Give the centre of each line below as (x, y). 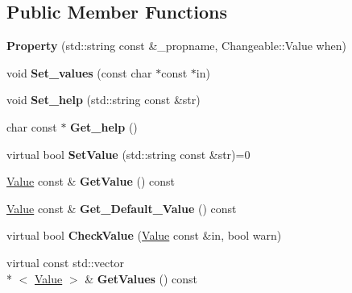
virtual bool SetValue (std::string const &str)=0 (128, 154)
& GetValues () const (141, 278)
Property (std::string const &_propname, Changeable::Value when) (176, 46)
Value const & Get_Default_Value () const (122, 208)
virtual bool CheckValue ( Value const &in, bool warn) (144, 235)
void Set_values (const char (79, 72)
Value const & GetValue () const (91, 181)
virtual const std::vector (66, 262)
